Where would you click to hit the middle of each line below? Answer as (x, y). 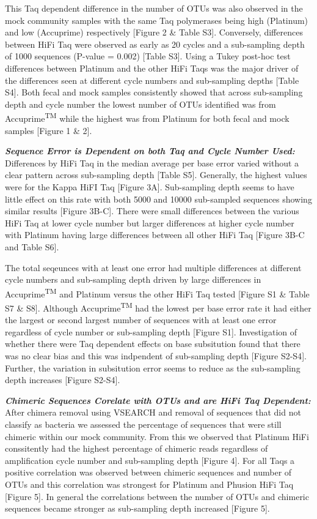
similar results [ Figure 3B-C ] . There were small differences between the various (152, 211)
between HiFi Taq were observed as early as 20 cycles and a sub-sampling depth (155, 44)
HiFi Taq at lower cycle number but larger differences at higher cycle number (150, 222)
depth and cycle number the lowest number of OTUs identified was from (140, 104)
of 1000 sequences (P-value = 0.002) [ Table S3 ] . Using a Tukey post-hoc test (148, 56)
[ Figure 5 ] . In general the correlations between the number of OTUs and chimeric (157, 496)
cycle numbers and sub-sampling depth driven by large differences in (133, 279)
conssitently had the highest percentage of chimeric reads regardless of (137, 448)
